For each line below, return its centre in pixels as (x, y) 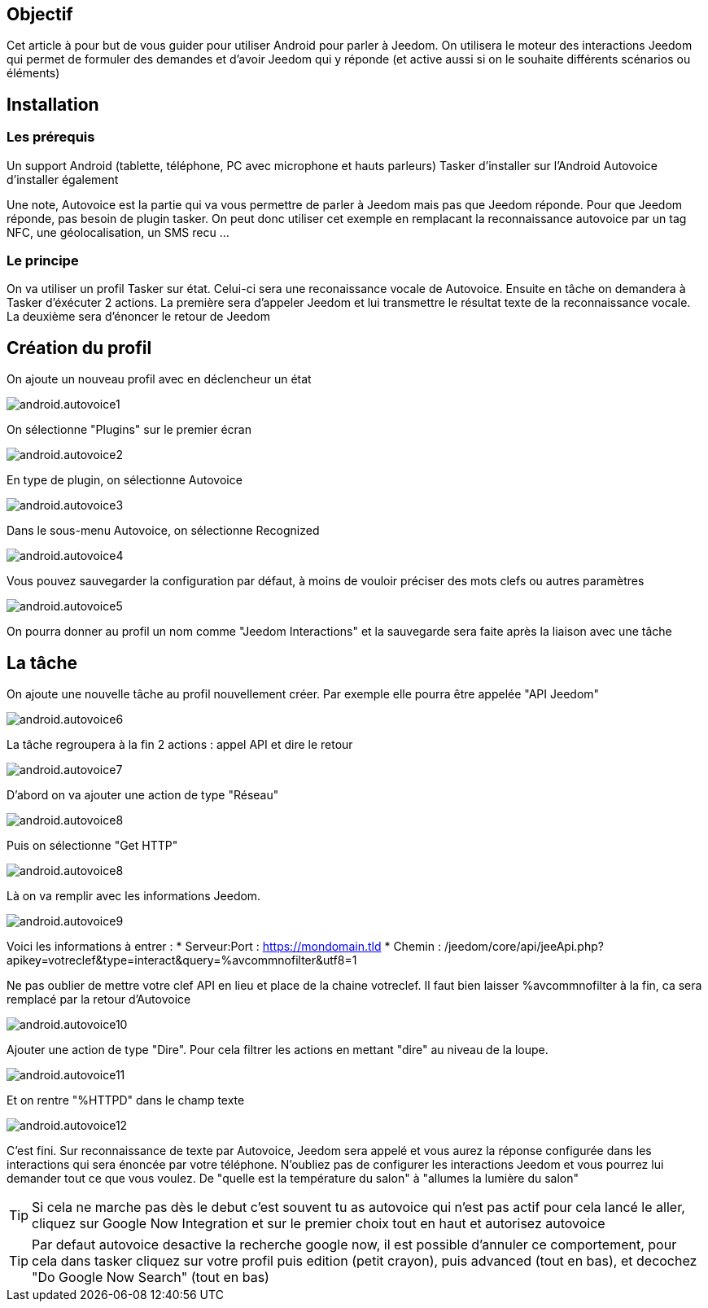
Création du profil (79, 348)
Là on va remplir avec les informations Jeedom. (134, 896)
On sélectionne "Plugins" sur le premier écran (129, 430)
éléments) (33, 73)
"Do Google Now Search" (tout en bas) (151, 1277)
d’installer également (63, 179)
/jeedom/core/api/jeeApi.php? (524, 947)
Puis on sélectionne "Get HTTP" (92, 846)
